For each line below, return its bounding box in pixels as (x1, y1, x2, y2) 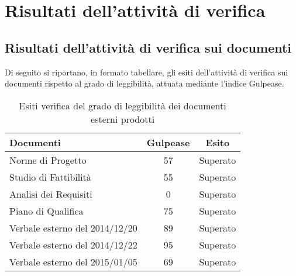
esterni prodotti (91, 112, 155, 126)
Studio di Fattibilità (9, 170, 91, 184)
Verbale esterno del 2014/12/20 (9, 220, 137, 234)
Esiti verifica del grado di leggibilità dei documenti (19, 98, 226, 112)
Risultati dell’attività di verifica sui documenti (5, 38, 292, 56)
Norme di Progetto (9, 153, 87, 167)
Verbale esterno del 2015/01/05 (9, 254, 137, 268)
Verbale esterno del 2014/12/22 (9, 237, 137, 251)
